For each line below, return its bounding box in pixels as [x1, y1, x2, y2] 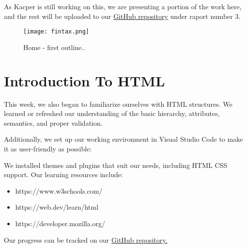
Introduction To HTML [4, 70, 165, 90]
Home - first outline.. [23, 42, 86, 52]
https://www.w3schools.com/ [15, 185, 103, 196]
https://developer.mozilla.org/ [15, 218, 106, 228]
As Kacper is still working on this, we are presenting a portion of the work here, [4, 1, 242, 11]
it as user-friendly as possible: [4, 143, 92, 153]
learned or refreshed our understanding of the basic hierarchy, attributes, [4, 108, 220, 118]
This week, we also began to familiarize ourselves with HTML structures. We [4, 99, 232, 109]
